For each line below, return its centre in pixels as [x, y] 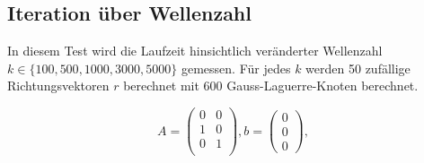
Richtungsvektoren [58, 86]
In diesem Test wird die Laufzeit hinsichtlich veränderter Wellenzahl [195, 51]
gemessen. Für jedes [236, 68]
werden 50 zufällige [358, 68]
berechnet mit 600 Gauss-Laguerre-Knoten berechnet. [271, 86]
